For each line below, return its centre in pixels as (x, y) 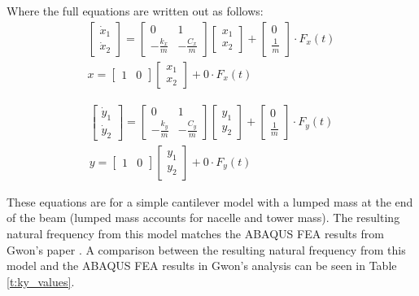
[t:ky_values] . (41, 281)
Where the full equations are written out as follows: (135, 11)
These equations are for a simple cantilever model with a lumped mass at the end (210, 201)
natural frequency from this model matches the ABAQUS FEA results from (195, 233)
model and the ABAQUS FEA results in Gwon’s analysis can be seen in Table (202, 266)
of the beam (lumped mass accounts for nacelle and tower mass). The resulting (203, 218)
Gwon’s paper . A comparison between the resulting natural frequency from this (206, 249)
